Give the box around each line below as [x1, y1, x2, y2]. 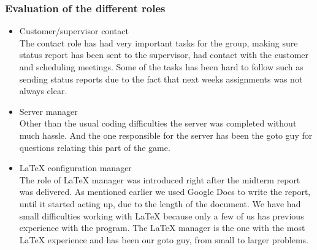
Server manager [19, 105, 78, 117]
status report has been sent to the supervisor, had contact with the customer [19, 48, 309, 61]
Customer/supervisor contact [19, 24, 129, 37]
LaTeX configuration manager [19, 161, 132, 174]
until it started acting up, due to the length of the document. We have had [19, 197, 301, 210]
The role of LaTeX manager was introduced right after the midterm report [19, 173, 300, 186]
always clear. [19, 84, 67, 97]
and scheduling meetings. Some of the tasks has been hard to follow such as [19, 61, 304, 73]
